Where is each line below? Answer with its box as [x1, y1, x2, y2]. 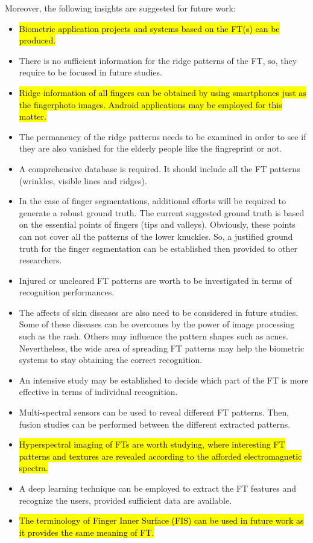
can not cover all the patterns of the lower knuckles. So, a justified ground [19, 230, 293, 242]
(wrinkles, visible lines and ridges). [19, 174, 147, 187]
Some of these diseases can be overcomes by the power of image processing [19, 318, 295, 330]
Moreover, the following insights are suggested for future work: [5, 2, 236, 14]
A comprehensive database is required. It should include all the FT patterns [19, 162, 300, 175]
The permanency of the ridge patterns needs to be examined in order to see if [19, 130, 306, 143]
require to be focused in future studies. [19, 66, 162, 79]
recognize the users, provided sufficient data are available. [19, 493, 232, 506]
